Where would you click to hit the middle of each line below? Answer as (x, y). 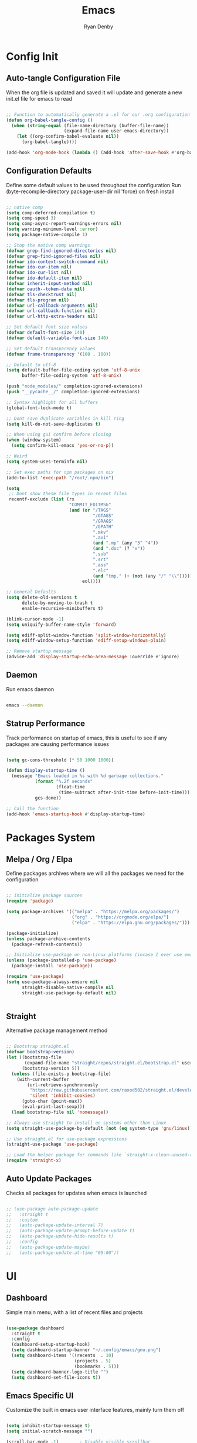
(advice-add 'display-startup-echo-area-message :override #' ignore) (93, 657)
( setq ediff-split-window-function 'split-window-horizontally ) (86, 635)
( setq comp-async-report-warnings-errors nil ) (64, 224)
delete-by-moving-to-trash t (57, 603)
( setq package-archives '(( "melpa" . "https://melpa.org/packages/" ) (93, 912)
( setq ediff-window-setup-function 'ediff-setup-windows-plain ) (86, 641)
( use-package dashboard (35, 1328)
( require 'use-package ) (35, 977)
